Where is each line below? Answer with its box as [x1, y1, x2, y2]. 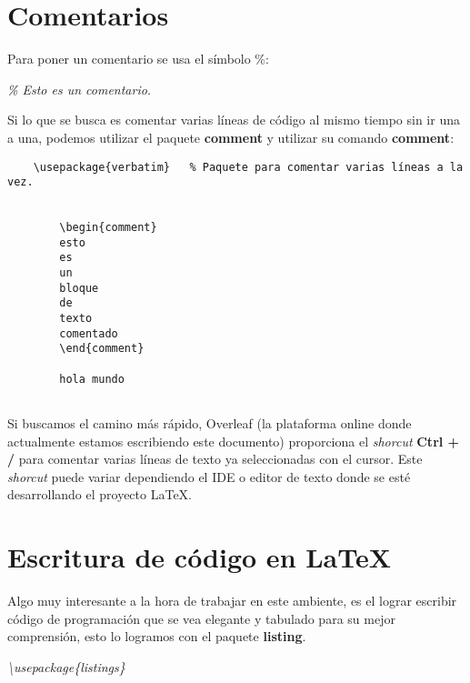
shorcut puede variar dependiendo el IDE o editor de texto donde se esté [7, 467, 411, 486]
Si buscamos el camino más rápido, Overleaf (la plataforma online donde [7, 414, 412, 432]
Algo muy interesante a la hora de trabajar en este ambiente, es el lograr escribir [7, 591, 457, 610]
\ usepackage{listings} [7, 657, 125, 676]
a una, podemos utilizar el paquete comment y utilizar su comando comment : [7, 127, 455, 146]
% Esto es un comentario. [7, 79, 152, 98]
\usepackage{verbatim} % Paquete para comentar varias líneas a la [33, 160, 464, 174]
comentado [59, 326, 118, 340]
